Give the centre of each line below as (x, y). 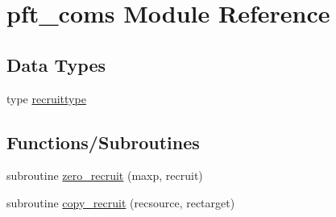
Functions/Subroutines (103, 142)
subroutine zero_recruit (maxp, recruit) (105, 175)
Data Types (56, 64)
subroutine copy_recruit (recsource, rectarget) (121, 202)
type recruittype (46, 98)
